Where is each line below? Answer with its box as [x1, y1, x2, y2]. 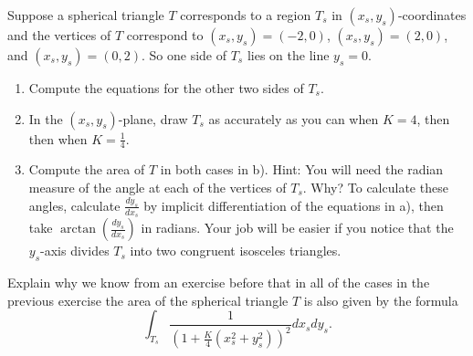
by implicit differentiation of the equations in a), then [143, 195, 444, 215]
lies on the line [247, 46, 330, 64]
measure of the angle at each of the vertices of [28, 178, 287, 197]
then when [28, 129, 88, 148]
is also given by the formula [303, 290, 458, 309]
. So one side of [141, 46, 226, 64]
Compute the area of [28, 160, 145, 179]
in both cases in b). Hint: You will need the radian [160, 160, 444, 179]
